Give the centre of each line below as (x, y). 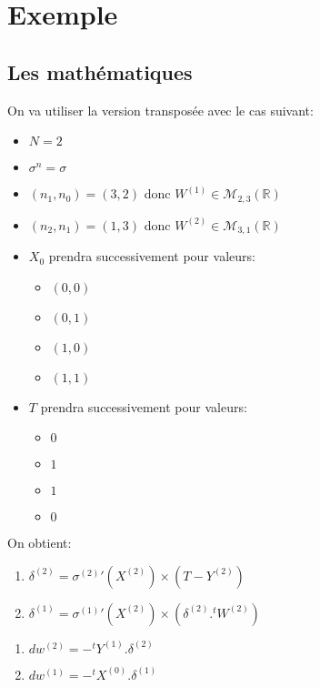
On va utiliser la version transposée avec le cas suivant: (160, 110)
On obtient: (40, 543)
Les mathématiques (100, 71)
